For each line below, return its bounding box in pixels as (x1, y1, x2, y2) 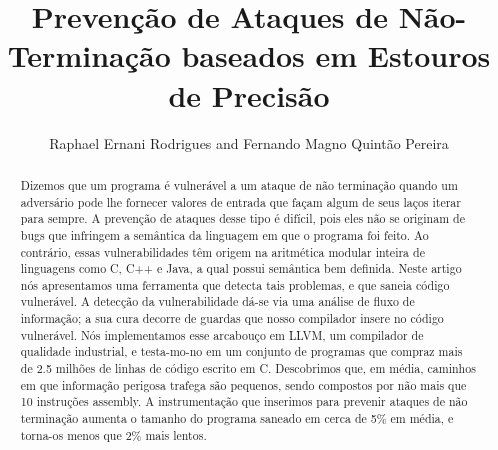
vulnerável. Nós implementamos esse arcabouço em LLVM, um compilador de (20, 326, 424, 343)
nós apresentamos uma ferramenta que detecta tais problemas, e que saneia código (20, 276, 450, 293)
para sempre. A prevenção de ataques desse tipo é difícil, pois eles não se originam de (20, 210, 465, 227)
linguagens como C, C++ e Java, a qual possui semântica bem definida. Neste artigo (20, 260, 462, 277)
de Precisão (168, 74, 330, 115)
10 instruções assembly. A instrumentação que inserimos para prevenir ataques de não (20, 393, 468, 410)
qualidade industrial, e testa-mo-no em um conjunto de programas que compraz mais (20, 343, 463, 360)
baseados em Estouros (181, 35, 491, 76)
